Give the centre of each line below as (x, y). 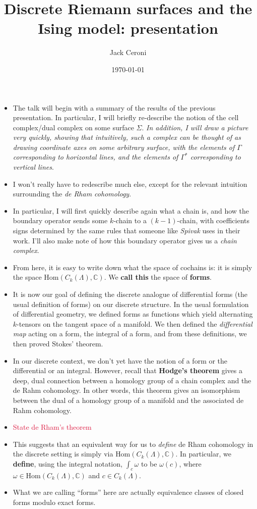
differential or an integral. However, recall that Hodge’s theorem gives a (127, 370)
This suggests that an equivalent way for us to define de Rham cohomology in (133, 444)
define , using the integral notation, (68, 463)
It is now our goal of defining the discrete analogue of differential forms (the (130, 294)
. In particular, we (203, 454)
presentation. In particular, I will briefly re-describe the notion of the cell (126, 117)
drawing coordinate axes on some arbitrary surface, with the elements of (124, 147)
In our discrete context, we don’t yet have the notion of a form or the (120, 360)
